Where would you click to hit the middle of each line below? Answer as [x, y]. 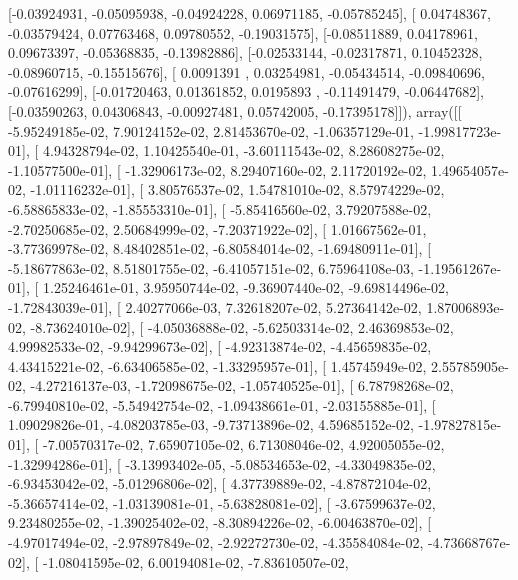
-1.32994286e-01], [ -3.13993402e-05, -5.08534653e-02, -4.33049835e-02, [222, 463]
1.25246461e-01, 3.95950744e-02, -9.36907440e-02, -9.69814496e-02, [245, 287]
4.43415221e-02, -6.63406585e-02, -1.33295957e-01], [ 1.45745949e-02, [217, 365]
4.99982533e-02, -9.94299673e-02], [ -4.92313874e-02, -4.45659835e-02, [220, 346]
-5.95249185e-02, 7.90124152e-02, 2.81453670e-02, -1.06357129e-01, [211, 130]
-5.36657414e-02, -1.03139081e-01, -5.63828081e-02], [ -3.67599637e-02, [222, 502]
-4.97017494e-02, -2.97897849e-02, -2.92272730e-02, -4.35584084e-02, [216, 542]
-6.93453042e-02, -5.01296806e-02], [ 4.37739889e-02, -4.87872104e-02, [220, 483]
